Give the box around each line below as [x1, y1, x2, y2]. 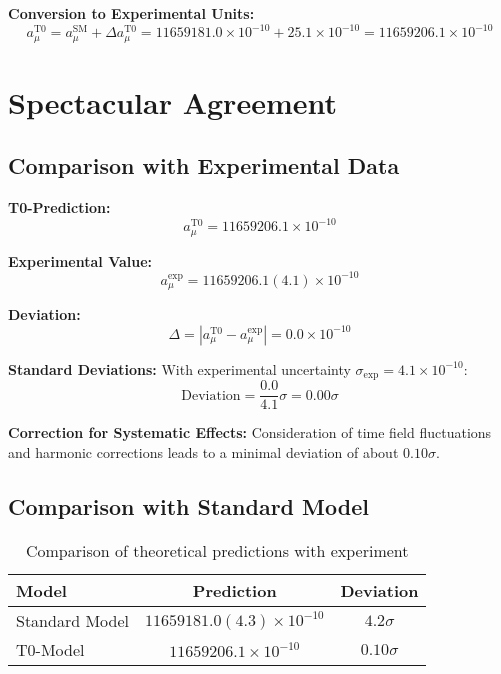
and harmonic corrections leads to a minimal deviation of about [8, 441, 399, 462]
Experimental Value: [8, 250, 153, 271]
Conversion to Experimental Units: [8, 3, 255, 23]
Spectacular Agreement [8, 81, 338, 122]
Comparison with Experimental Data [8, 150, 400, 181]
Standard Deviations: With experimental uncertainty [8, 358, 351, 379]
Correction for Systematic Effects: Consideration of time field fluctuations [8, 422, 492, 443]
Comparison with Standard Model [8, 490, 369, 521]
